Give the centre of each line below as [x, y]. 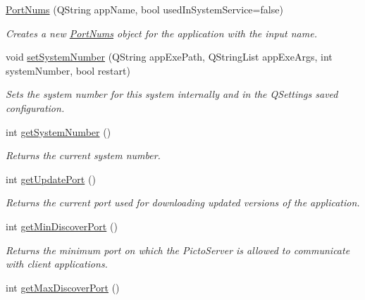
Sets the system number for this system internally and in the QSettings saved [172, 94]
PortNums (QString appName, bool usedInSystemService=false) [144, 9]
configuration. [35, 107]
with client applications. [57, 264]
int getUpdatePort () [51, 179]
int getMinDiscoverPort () [62, 226]
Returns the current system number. [83, 155]
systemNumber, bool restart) [68, 70]
